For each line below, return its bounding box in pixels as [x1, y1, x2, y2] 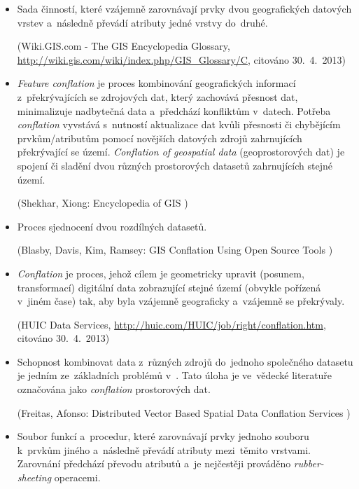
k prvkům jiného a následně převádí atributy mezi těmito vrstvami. [17, 442, 311, 457]
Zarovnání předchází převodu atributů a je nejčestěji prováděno [17, 456, 291, 471]
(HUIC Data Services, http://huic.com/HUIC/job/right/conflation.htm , [17, 317, 326, 331]
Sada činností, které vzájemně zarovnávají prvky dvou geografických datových [17, 1, 352, 15]
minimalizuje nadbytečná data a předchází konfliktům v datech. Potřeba [17, 103, 331, 118]
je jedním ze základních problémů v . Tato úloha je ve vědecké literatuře [17, 368, 332, 383]
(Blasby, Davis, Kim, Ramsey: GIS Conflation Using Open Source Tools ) [17, 242, 333, 257]
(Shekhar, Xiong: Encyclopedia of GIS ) [17, 195, 188, 210]
